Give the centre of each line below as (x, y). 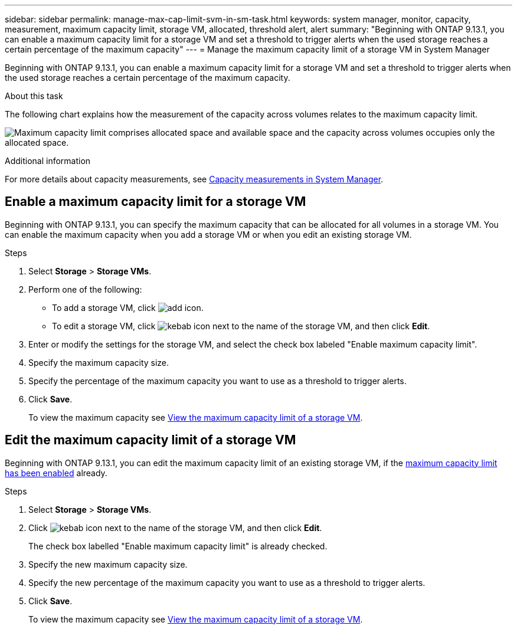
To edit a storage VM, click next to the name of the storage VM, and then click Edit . (241, 326)
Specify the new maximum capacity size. (108, 564)
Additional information (48, 161)
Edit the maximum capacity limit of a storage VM (150, 440)
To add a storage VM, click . (128, 307)
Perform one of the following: (85, 289)
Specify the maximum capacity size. (99, 362)
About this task (34, 96)
